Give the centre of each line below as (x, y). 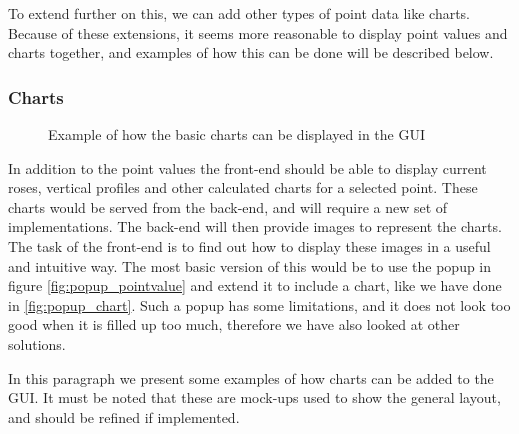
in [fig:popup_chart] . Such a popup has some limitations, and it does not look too (259, 304)
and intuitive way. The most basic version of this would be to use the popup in (250, 265)
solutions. (37, 343)
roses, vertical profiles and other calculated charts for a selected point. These (243, 187)
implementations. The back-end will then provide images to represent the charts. (255, 226)
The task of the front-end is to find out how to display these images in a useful (249, 245)
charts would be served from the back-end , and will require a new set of (228, 206)
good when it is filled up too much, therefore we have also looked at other (234, 324)
